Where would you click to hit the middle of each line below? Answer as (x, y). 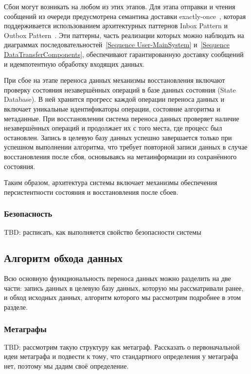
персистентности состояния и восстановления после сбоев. (91, 192)
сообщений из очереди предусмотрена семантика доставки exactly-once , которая (125, 16)
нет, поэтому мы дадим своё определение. (66, 366)
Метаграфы (25, 328)
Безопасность (28, 214)
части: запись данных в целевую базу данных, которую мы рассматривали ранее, (124, 288)
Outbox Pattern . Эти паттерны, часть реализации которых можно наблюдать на (124, 35)
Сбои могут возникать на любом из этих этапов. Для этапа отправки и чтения (120, 6)
